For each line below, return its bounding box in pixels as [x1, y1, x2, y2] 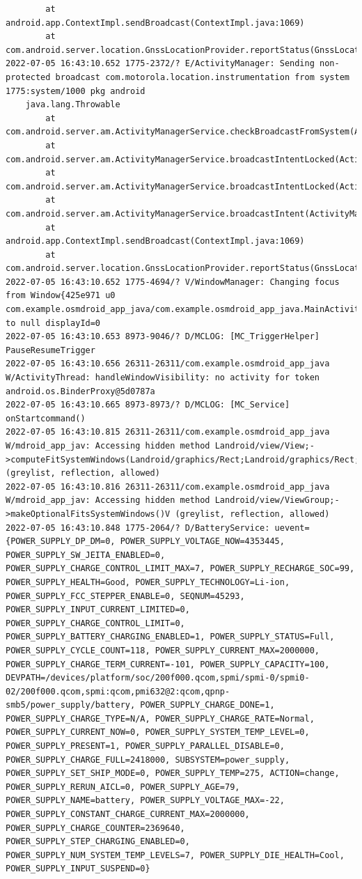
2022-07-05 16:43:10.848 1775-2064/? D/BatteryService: [6, 522, 270, 533]
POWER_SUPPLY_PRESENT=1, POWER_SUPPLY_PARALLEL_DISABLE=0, [6, 741, 285, 752]
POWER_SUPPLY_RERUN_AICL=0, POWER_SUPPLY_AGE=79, [6, 781, 240, 792]
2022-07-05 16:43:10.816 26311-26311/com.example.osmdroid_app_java [6, 481, 330, 492]
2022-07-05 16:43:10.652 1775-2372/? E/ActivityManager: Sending [6, 59, 315, 69]
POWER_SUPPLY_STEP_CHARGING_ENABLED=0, [6, 837, 190, 847]
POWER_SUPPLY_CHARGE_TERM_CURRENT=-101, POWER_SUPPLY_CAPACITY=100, [6, 659, 330, 669]
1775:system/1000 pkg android [6, 86, 145, 96]
